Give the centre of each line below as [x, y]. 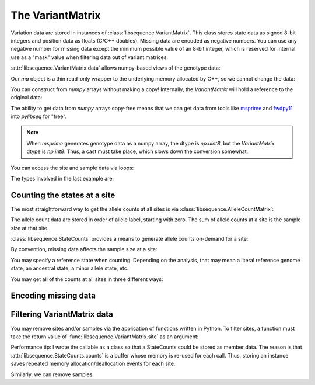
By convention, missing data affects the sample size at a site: [84, 249]
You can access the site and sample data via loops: [72, 168]
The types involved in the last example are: [62, 179]
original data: [27, 98]
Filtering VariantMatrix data [62, 315]
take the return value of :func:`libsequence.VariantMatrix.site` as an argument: [105, 337]
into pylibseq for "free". [39, 116]
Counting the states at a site [63, 195]
